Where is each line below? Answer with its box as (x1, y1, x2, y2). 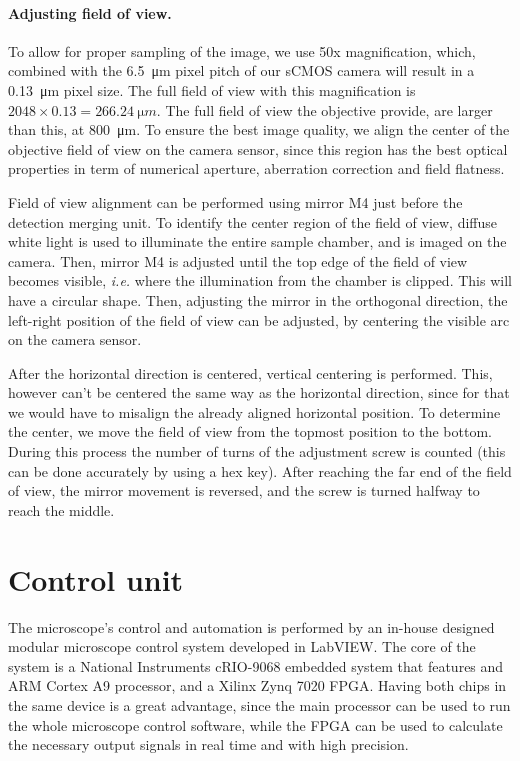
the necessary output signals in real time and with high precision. (8, 734, 409, 755)
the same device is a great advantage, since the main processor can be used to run (8, 694, 511, 715)
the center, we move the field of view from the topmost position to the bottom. (8, 421, 492, 442)
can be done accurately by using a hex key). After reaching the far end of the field (8, 460, 512, 481)
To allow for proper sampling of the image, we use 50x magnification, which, (8, 40, 476, 61)
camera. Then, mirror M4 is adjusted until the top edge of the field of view (8, 250, 468, 271)
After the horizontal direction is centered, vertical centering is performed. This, (8, 362, 493, 383)
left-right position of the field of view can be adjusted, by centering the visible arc (8, 309, 510, 330)
